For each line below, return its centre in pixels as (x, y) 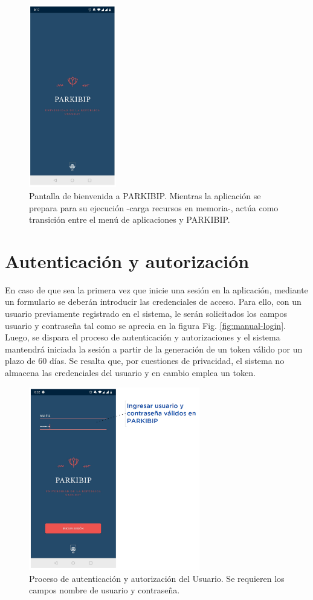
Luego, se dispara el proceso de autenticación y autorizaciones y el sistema (143, 337)
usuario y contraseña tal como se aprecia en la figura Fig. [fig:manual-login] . (145, 325)
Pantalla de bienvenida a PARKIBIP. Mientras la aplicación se (145, 195)
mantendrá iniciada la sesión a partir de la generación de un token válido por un (154, 349)
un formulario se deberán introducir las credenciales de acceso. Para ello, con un (153, 302)
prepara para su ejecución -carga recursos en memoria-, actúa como (154, 207)
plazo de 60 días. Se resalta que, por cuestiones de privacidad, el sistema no (145, 361)
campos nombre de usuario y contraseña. (105, 590)
